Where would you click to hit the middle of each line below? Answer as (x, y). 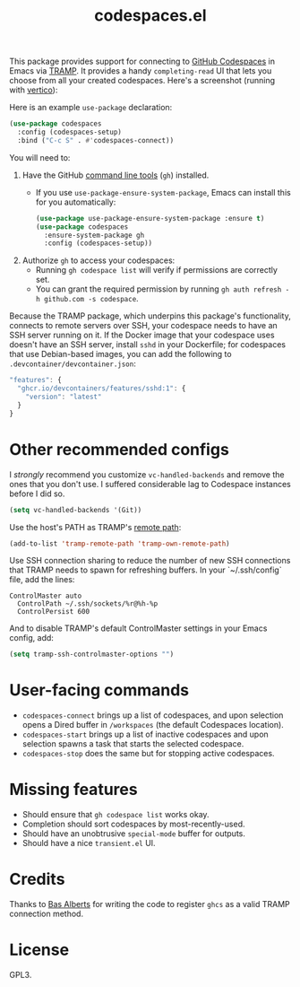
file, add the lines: (42, 580)
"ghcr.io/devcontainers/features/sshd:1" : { (102, 389)
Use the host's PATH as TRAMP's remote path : (95, 527)
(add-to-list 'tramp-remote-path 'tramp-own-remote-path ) (120, 544)
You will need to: (40, 157)
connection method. (46, 914)
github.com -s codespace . (91, 299)
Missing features (73, 790)
